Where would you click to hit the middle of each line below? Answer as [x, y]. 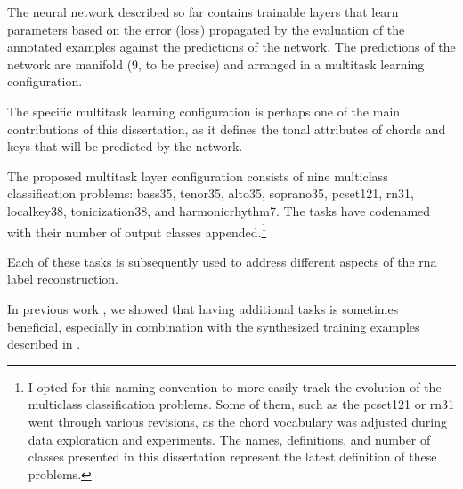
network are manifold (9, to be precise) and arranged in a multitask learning [216, 64]
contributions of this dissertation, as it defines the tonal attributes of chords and [227, 128]
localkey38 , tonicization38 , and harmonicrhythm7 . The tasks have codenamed [219, 210]
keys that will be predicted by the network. [125, 146]
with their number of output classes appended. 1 [137, 230]
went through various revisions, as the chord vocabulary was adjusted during [237, 421]
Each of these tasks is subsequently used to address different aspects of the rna [222, 261]
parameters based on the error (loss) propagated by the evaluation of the [206, 29]
